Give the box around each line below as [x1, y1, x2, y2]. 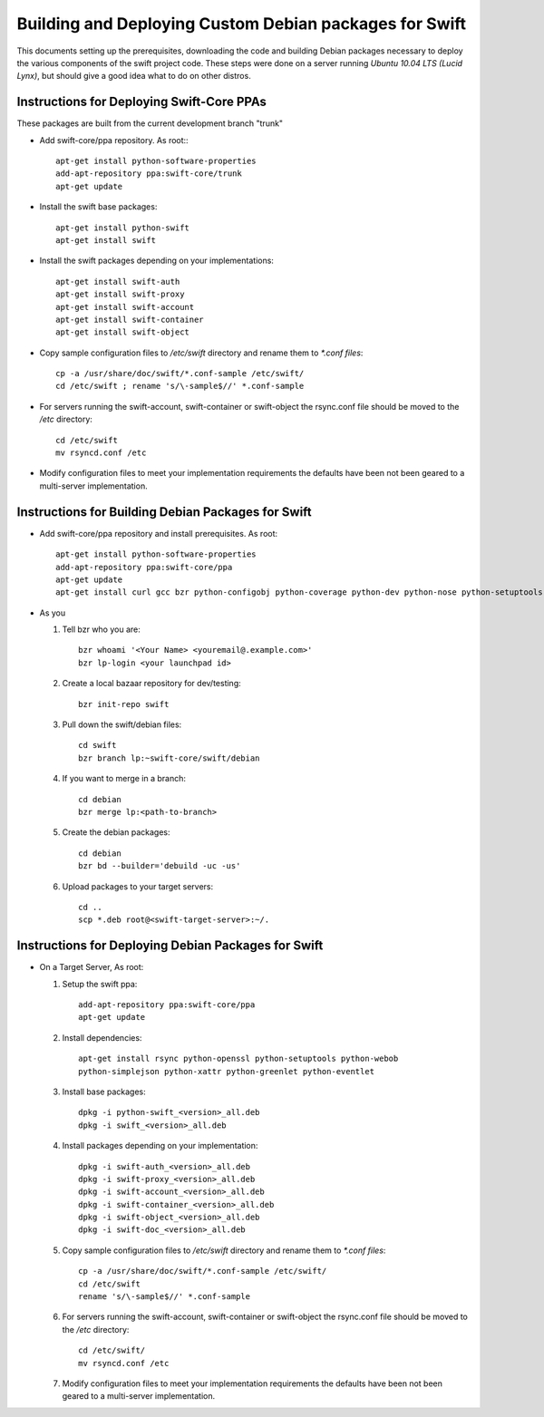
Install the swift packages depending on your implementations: [39, 255, 274, 267]
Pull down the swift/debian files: [62, 719, 182, 730]
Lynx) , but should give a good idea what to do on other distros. [16, 71, 251, 82]
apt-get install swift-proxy [55, 289, 185, 299]
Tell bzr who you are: [62, 624, 141, 635]
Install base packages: [62, 1086, 146, 1097]
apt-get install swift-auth [55, 277, 180, 286]
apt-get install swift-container [55, 314, 204, 325]
